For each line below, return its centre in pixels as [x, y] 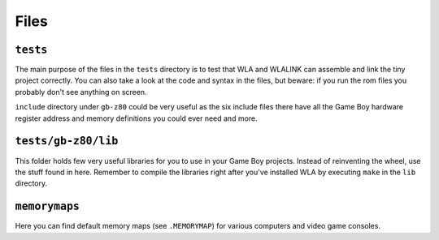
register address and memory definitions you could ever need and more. [136, 118]
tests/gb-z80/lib [67, 141]
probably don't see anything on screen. [81, 92]
